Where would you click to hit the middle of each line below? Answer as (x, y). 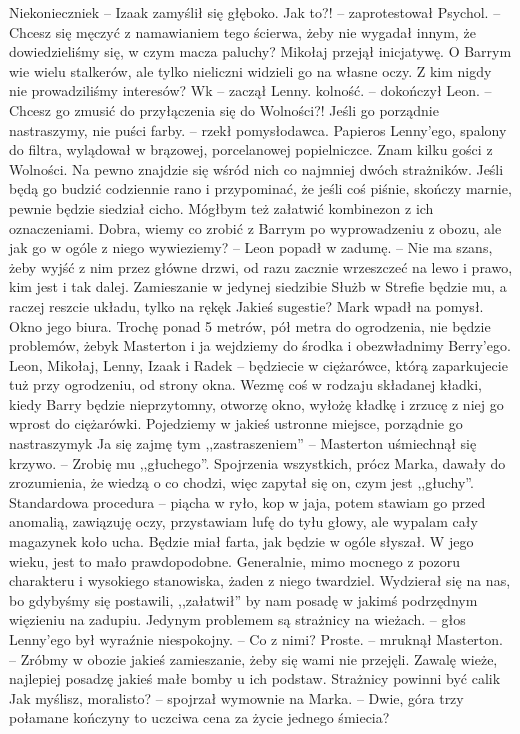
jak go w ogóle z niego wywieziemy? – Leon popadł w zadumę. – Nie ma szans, (251, 247)
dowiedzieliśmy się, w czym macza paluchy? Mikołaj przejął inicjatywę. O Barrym (260, 51)
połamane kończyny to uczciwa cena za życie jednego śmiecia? (199, 717)
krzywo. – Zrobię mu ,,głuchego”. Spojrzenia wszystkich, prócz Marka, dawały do (257, 462)
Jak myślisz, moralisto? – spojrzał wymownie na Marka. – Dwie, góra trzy (236, 697)
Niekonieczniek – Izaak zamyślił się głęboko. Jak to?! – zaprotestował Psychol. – (255, 12)
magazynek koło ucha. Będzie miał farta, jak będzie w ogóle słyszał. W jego (241, 541)
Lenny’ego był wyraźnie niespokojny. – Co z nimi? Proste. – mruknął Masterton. (256, 639)
